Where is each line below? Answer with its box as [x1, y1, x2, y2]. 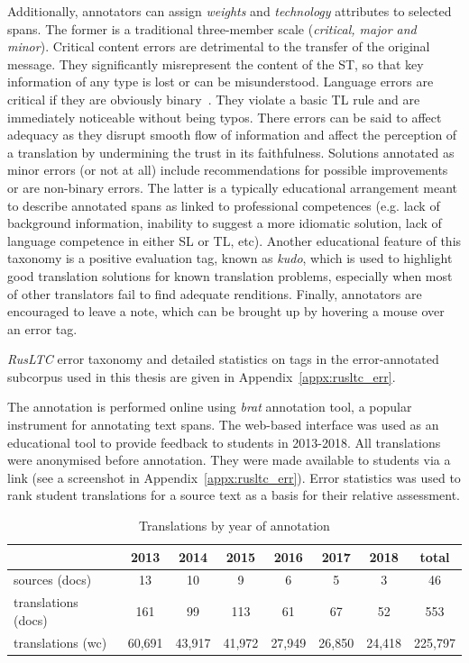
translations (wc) [14, 632, 107, 651]
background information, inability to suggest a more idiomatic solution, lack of [7, 213, 442, 232]
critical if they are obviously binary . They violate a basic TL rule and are [7, 89, 420, 108]
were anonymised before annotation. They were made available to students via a [7, 450, 451, 469]
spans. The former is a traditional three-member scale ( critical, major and [7, 19, 417, 38]
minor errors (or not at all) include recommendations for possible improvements [7, 160, 448, 179]
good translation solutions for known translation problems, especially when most [7, 266, 453, 285]
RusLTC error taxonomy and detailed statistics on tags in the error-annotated [7, 350, 439, 368]
